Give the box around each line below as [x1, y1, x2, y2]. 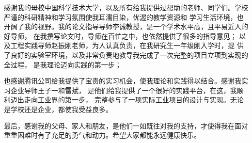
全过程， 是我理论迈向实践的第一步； [4, 59, 122, 69]
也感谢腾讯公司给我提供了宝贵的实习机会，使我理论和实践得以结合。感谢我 [4, 76, 241, 86]
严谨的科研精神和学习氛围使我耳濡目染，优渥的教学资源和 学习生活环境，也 [4, 12, 244, 22]
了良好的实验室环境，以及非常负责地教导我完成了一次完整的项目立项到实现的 [4, 49, 248, 60]
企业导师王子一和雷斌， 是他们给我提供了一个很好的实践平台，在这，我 [10, 85, 237, 95]
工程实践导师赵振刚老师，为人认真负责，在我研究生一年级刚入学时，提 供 [10, 40, 244, 50]
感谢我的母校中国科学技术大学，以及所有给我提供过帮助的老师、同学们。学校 [4, 2, 248, 12]
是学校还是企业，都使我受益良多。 [4, 104, 112, 114]
